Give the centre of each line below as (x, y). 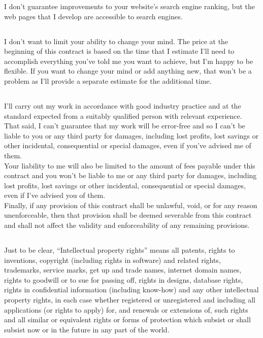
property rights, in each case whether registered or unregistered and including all (130, 300)
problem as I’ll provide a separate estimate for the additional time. (108, 80)
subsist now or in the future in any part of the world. (87, 329)
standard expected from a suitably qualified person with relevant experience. (123, 115)
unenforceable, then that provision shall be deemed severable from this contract (128, 215)
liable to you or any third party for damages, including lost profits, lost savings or (131, 135)
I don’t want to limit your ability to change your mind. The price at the (116, 41)
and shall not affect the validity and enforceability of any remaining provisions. (127, 225)
